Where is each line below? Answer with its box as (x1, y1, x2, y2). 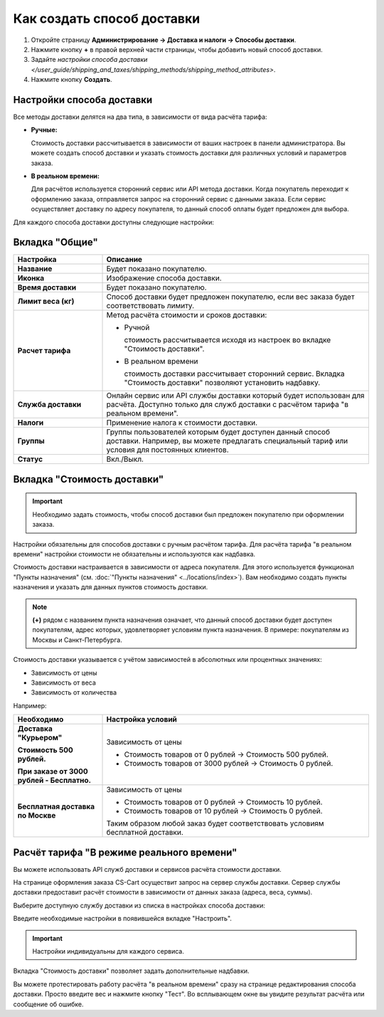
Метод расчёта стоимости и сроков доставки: (106, 310, 267, 320)
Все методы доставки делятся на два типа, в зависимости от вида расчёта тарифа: (13, 112, 267, 121)
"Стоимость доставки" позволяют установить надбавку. (124, 378, 321, 388)
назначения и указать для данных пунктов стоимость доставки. (13, 583, 208, 591)
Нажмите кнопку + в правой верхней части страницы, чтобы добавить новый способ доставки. (31, 45, 323, 53)
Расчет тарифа (17, 346, 71, 356)
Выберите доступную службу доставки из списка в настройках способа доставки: (13, 901, 266, 910)
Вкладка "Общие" (13, 236, 99, 248)
